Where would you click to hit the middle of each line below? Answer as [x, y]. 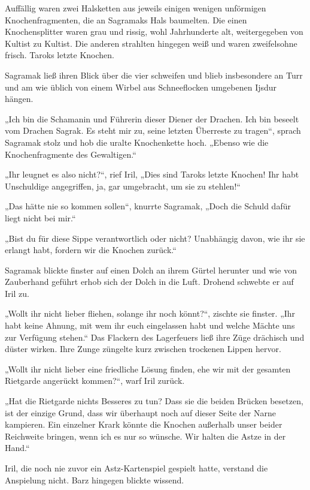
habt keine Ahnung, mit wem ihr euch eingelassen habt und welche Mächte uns [150, 325]
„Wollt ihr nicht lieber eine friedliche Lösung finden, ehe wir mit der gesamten [148, 369]
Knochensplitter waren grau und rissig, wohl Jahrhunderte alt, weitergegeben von [154, 31]
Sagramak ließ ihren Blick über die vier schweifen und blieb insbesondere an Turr [154, 75]
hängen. [19, 99]
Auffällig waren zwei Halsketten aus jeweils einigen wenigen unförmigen [136, 8]
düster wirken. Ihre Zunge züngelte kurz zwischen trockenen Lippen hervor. [143, 349]
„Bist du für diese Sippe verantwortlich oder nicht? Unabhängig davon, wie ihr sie [155, 238]
